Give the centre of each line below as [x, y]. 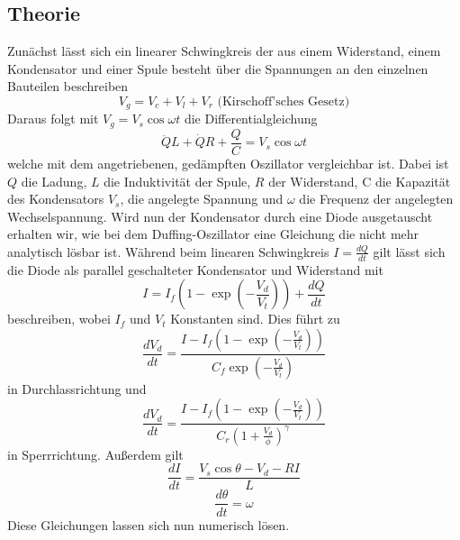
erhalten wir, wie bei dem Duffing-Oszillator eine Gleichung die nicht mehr [213, 234]
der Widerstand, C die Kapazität [360, 181]
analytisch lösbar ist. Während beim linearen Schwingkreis [168, 251]
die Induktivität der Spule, [177, 181]
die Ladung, [54, 181]
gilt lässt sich [409, 251]
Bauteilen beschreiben [68, 86]
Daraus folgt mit [53, 119]
